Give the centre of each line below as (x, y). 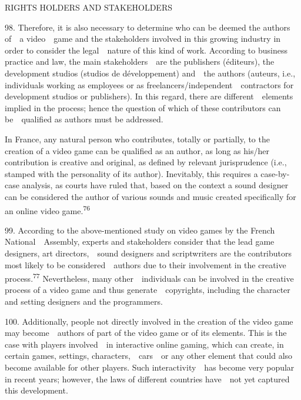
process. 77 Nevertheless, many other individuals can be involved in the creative (149, 277)
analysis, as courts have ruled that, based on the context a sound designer (155, 185)
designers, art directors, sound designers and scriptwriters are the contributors (148, 253)
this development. (36, 390)
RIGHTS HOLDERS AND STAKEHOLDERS (88, 7)
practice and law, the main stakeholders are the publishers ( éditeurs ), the (140, 61)
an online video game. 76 (48, 209)
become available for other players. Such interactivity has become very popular (150, 367)
